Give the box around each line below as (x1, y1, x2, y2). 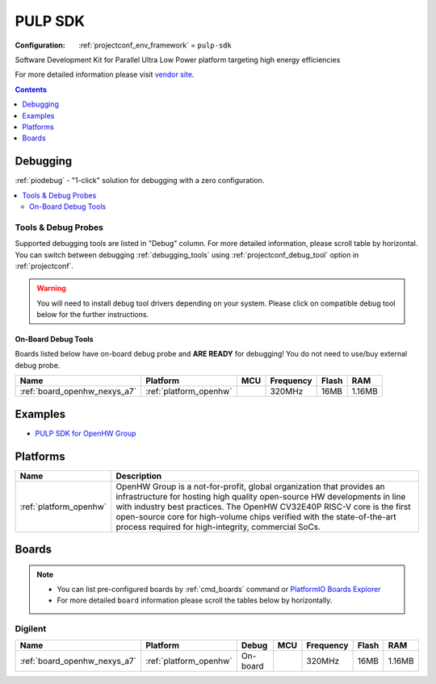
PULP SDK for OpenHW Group (35, 428, 136, 438)
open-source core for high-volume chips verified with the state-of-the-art (115, 511, 396, 522)
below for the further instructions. (36, 310, 149, 319)
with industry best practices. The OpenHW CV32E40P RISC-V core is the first (115, 501, 411, 512)
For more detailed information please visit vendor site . (15, 69, 195, 80)
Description (115, 470, 162, 482)
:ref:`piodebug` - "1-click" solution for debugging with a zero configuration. (15, 176, 265, 186)
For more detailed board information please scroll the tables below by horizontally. (57, 595, 333, 605)
